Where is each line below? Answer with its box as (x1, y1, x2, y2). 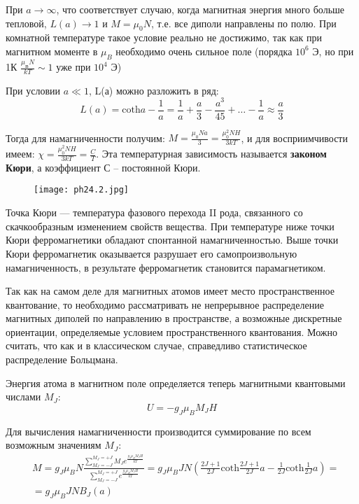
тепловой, (6, 15, 47, 30)
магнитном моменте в (6, 43, 98, 58)
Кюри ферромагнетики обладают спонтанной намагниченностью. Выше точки (6, 232, 339, 247)
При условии (6, 83, 61, 97)
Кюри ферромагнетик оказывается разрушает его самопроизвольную (6, 246, 297, 260)
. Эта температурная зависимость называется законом (96, 146, 327, 161)
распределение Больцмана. (6, 352, 118, 367)
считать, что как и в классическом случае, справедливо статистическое (6, 338, 307, 353)
